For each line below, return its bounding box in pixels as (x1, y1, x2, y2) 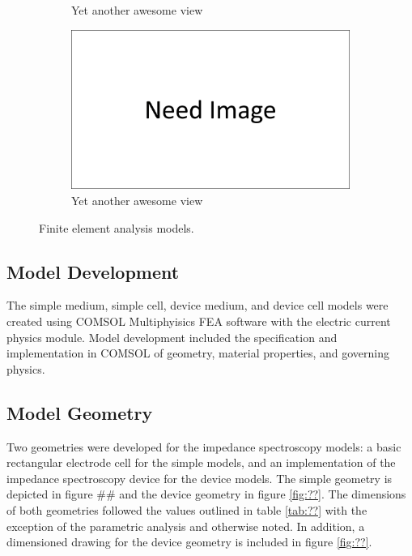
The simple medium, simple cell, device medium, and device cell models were (6, 297, 389, 314)
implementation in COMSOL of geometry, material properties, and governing (6, 344, 390, 361)
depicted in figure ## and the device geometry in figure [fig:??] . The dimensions (6, 485, 406, 503)
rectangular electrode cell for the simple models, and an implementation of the (6, 454, 396, 471)
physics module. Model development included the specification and (6, 328, 338, 345)
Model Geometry (6, 400, 153, 425)
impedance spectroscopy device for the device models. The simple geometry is (6, 469, 393, 486)
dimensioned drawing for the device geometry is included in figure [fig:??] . (6, 533, 372, 550)
